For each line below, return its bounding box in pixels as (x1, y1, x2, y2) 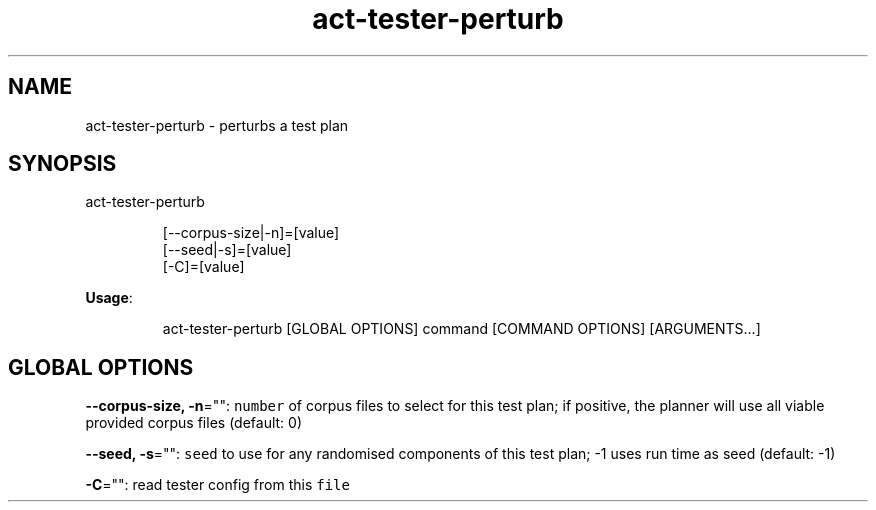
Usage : (85, 289, 133, 307)
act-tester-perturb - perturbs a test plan (85, 116, 349, 134)
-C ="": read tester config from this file (85, 476, 350, 494)
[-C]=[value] (162, 258, 245, 276)
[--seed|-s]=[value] (162, 241, 292, 259)
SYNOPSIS (8, 151, 117, 177)
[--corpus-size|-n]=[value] (162, 224, 340, 242)
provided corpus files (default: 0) (85, 414, 303, 432)
